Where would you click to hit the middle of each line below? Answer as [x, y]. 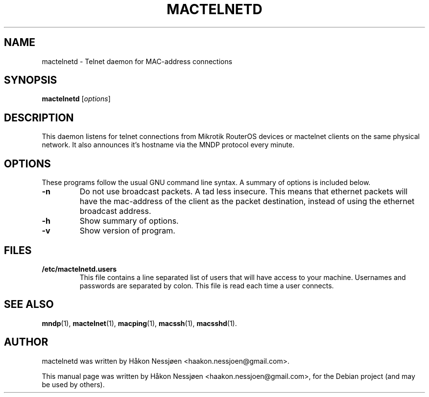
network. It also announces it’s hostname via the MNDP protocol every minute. [168, 145]
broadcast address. [115, 211]
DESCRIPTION [39, 117]
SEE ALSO [29, 304]
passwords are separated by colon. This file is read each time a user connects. [207, 285]
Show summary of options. [129, 221]
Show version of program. [127, 231]
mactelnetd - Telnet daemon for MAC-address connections [137, 61]
